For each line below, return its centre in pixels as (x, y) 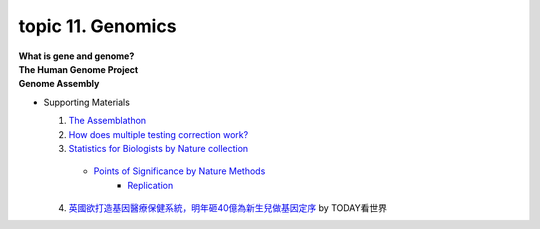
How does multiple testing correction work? (158, 134)
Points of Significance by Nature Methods (179, 171)
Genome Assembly (59, 84)
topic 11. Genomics (97, 26)
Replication (150, 185)
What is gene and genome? (76, 56)
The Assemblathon (107, 121)
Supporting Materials (86, 102)
